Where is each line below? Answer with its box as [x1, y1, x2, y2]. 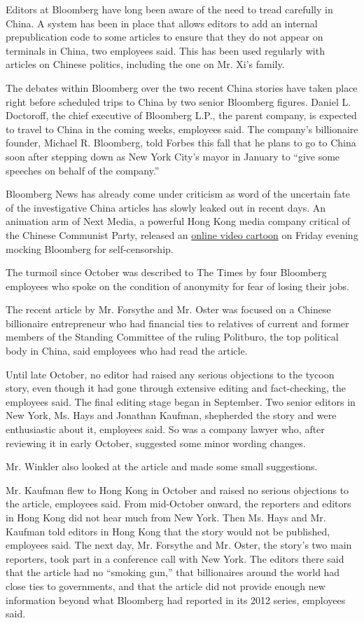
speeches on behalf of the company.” [6, 163, 160, 177]
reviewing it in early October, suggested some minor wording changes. [6, 435, 306, 450]
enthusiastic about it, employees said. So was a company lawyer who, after [6, 422, 325, 437]
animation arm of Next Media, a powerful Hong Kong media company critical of [6, 214, 351, 228]
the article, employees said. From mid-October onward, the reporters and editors [6, 496, 351, 511]
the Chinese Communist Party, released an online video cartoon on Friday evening [6, 227, 358, 242]
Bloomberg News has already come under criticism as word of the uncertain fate [6, 186, 350, 201]
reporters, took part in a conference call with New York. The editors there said [6, 551, 344, 566]
